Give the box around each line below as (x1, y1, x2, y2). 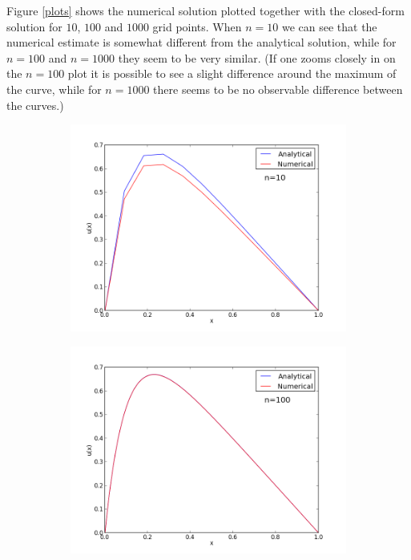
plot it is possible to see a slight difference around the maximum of (67, 65, 397, 82)
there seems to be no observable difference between (153, 80, 403, 97)
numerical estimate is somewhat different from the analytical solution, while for (6, 34, 397, 51)
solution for (6, 18, 62, 34)
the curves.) (6, 96, 64, 113)
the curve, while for (6, 80, 102, 97)
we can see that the (281, 18, 377, 34)
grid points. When (152, 18, 242, 34)
